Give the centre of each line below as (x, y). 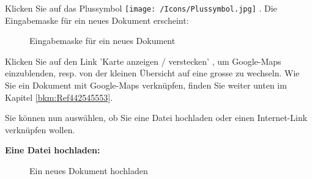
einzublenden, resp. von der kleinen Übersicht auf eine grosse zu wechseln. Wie (152, 73)
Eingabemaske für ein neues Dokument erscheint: (97, 20)
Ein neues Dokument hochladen (89, 170)
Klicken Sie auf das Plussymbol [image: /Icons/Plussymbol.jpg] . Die (141, 8)
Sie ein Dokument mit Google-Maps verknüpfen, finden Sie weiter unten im (146, 85)
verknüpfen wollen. (40, 129)
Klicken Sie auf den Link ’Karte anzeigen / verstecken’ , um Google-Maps (143, 61)
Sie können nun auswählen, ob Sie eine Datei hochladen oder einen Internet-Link (156, 118)
